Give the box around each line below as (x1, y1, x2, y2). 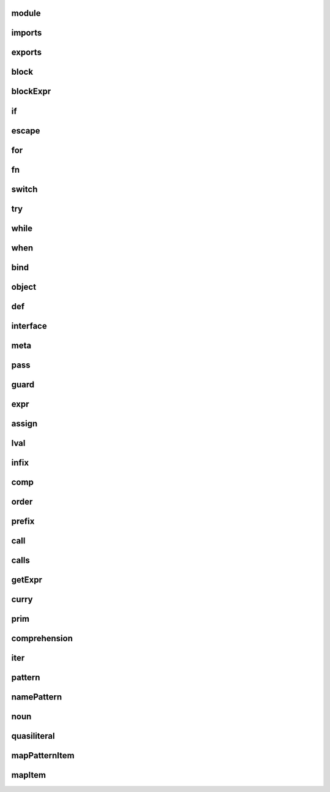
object (11, 282, 37, 292)
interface (11, 320, 47, 331)
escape (11, 126, 40, 136)
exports (11, 47, 42, 58)
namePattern (11, 692, 62, 702)
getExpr (11, 575, 43, 585)
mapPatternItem (11, 750, 75, 761)
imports (11, 28, 42, 38)
